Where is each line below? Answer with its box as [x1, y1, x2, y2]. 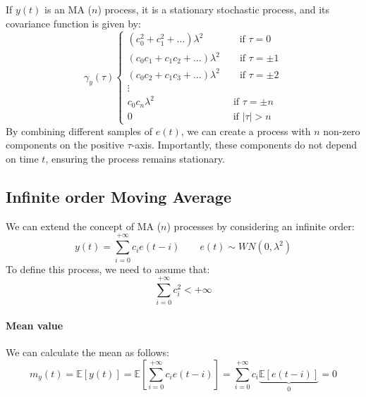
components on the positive [6, 137, 124, 152]
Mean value [6, 317, 63, 332]
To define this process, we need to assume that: [6, 261, 210, 276]
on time [6, 151, 39, 166]
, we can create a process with [181, 123, 311, 138]
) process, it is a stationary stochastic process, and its [97, 2, 330, 16]
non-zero [323, 123, 360, 138]
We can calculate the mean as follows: [6, 345, 169, 360]
